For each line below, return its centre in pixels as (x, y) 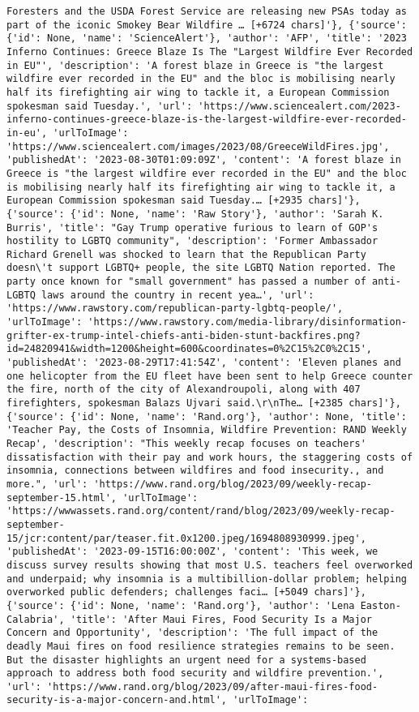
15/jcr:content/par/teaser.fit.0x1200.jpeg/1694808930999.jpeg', (186, 538)
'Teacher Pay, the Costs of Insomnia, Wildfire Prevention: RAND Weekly (207, 430)
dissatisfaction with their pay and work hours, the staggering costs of (210, 457)
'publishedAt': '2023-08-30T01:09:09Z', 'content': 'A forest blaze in (204, 160)
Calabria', (36, 619)
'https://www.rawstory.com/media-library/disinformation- (247, 322)
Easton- (381, 605)
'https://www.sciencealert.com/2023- (299, 106)
